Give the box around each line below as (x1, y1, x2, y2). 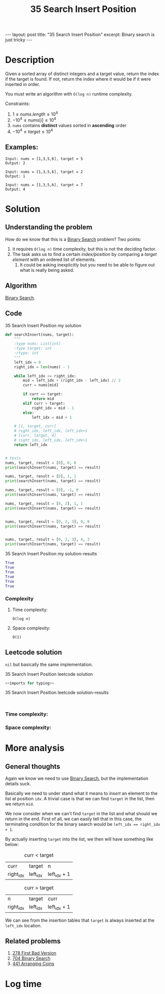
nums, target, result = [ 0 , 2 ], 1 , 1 (5, 501, 83, 506)
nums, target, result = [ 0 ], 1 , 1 (5, 474, 77, 479)
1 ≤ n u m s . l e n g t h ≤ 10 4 (12, 111, 58, 117)
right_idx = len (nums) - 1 (14, 365, 70, 370)
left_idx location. (5, 922, 42, 928)
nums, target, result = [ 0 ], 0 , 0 (5, 460, 77, 465)
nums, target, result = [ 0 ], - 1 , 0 (5, 488, 79, 493)
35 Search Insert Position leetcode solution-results (5, 690, 109, 696)
